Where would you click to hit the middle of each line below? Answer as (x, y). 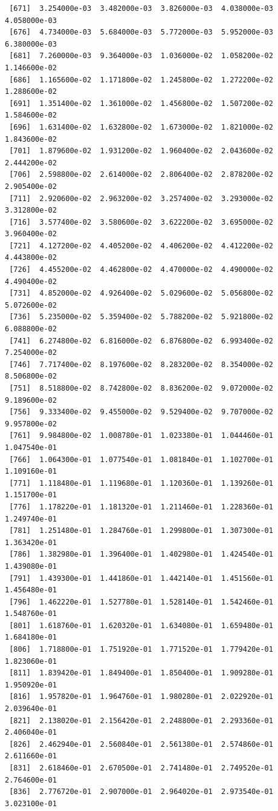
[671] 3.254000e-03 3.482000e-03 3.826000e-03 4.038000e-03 (141, 8)
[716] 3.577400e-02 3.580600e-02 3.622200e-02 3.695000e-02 (141, 222)
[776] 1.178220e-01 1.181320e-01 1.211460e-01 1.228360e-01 (141, 507)
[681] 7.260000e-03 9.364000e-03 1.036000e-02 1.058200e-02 (141, 56)
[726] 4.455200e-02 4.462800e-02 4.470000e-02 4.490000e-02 (141, 270)
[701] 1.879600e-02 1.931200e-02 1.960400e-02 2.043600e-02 (141, 151)
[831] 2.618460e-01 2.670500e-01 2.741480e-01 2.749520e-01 (141, 768)
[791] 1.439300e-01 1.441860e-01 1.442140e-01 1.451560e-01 (141, 578)
